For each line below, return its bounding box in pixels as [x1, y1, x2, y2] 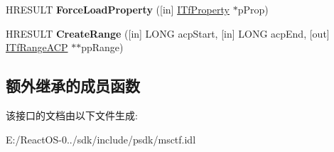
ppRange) [81, 40, 124, 55]
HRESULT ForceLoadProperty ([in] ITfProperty [6, 2, 230, 16]
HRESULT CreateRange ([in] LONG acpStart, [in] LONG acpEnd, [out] [6, 26, 330, 40]
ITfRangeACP [6, 40, 68, 55]
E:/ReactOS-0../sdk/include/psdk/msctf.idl [6, 131, 196, 146]
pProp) [237, 2, 269, 16]
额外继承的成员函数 [6, 75, 140, 97]
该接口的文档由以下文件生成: [6, 107, 138, 122]
